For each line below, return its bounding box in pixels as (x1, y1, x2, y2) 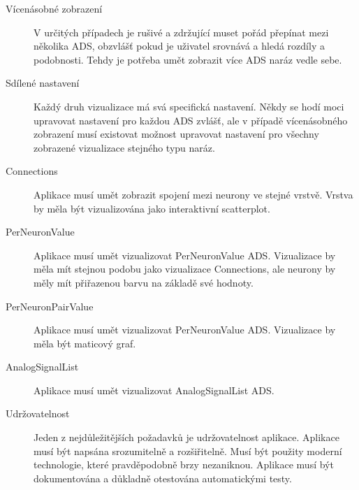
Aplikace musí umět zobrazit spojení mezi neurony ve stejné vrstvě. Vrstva (34, 187, 353, 201)
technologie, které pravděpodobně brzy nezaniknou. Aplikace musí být (34, 457, 334, 472)
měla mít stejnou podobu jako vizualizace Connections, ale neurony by (34, 261, 336, 276)
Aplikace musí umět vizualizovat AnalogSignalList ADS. (34, 382, 274, 397)
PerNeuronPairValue (6, 298, 94, 313)
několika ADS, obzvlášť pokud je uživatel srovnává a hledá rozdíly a (34, 38, 325, 53)
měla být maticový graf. (34, 336, 136, 350)
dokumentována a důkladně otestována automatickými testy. (34, 470, 292, 485)
